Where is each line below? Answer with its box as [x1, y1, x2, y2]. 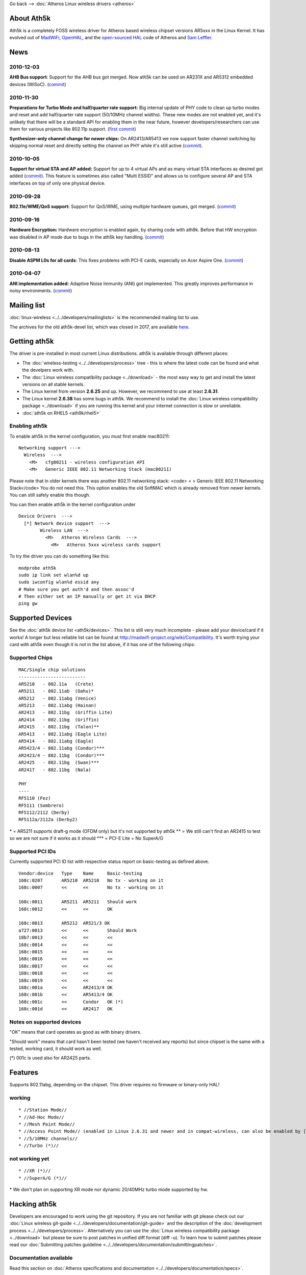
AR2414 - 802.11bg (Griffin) [18, 717, 99, 723]
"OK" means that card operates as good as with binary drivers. [9, 1029, 142, 1035]
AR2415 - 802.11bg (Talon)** [18, 724, 99, 730]
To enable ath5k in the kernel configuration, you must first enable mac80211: [9, 433, 170, 439]
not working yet [9, 1155, 49, 1162]
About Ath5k [9, 14, 51, 22]
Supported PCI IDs [9, 848, 56, 855]
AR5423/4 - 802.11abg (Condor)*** [18, 745, 105, 751]
